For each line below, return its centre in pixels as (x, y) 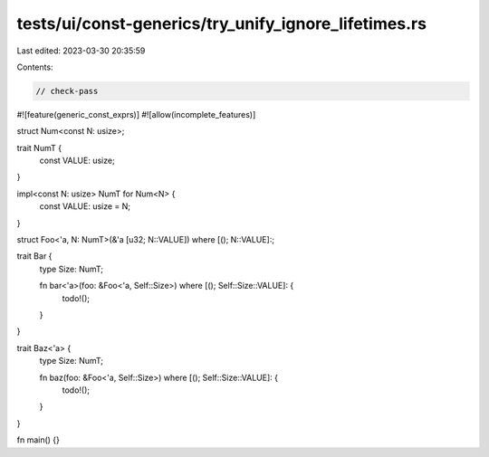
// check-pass (67, 91)
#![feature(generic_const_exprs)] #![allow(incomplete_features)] (136, 114)
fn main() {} (38, 440)
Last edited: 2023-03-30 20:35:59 (81, 51)
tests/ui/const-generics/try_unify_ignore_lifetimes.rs (222, 24)
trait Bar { (34, 256)
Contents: (35, 67)
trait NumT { (39, 148)
